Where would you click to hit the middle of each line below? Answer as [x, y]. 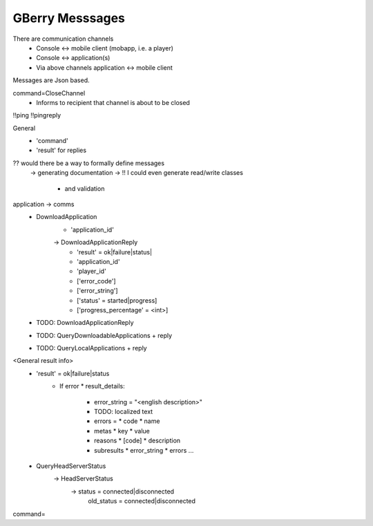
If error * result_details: [92, 386]
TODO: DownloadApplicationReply [85, 323]
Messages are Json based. [51, 80]
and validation [85, 188]
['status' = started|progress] [117, 300]
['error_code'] [97, 281]
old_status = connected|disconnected [142, 501]
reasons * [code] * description [137, 441]
